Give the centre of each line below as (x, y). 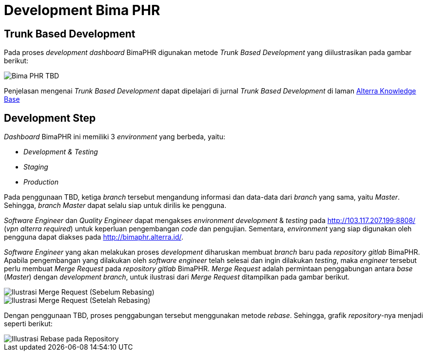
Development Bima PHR (82, 10)
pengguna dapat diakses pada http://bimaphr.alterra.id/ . (94, 237)
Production (41, 182)
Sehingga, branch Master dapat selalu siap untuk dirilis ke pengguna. (115, 206)
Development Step (50, 118)
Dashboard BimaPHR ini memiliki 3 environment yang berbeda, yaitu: (115, 137)
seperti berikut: (28, 324)
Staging (36, 167)
